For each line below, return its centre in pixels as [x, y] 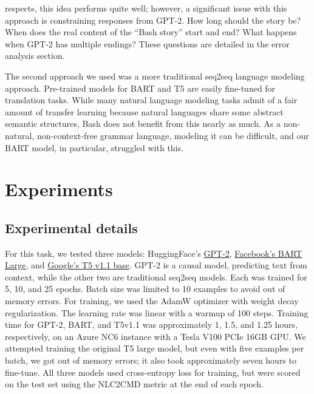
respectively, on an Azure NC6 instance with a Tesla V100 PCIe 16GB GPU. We [155, 336]
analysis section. [35, 56]
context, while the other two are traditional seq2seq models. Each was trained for [156, 277]
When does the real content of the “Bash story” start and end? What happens [151, 32]
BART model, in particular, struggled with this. [94, 147]
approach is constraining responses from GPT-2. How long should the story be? [153, 20]
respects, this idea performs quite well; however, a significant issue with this [146, 8]
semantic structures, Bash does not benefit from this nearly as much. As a [143, 124]
